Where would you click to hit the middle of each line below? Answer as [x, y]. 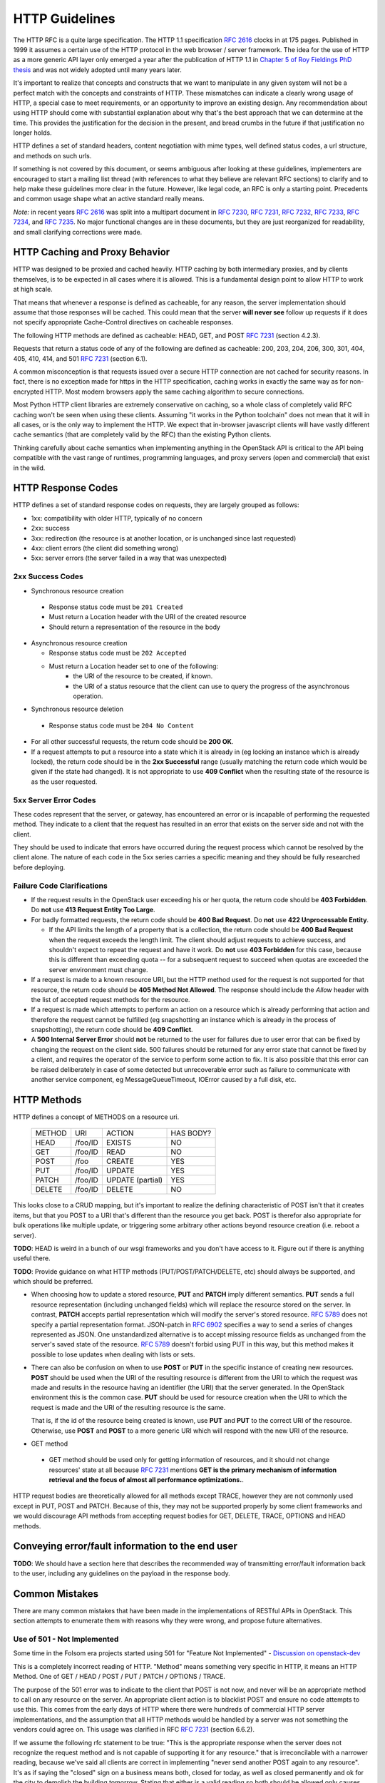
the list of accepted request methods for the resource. [111, 999]
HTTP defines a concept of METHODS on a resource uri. [96, 1117]
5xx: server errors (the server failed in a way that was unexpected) [129, 558]
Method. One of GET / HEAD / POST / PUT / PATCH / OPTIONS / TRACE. [119, 1677]
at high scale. [33, 290]
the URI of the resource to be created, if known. [143, 676]
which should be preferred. [53, 1282]
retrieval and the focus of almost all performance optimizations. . [146, 1480]
